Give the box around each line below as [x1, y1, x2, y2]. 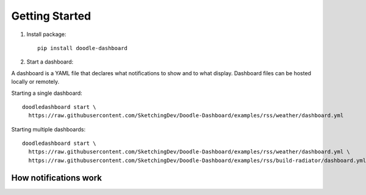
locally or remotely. [11, 78, 60, 86]
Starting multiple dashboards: [11, 125, 86, 133]
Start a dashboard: [26, 58, 74, 65]
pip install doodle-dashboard [37, 45, 128, 51]
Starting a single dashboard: [11, 89, 82, 97]
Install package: [26, 31, 66, 38]
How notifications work [11, 172, 102, 183]
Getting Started [11, 9, 91, 23]
